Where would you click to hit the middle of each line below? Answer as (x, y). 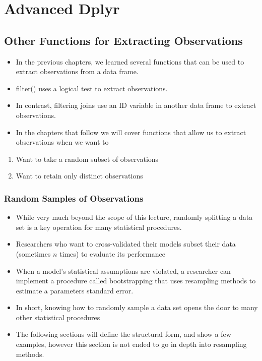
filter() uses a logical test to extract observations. (92, 88)
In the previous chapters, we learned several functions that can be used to (130, 61)
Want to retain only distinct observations (79, 176)
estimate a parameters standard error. (75, 290)
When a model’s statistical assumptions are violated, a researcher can (123, 270)
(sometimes (33, 253)
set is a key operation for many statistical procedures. (99, 227)
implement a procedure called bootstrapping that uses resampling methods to (136, 281)
